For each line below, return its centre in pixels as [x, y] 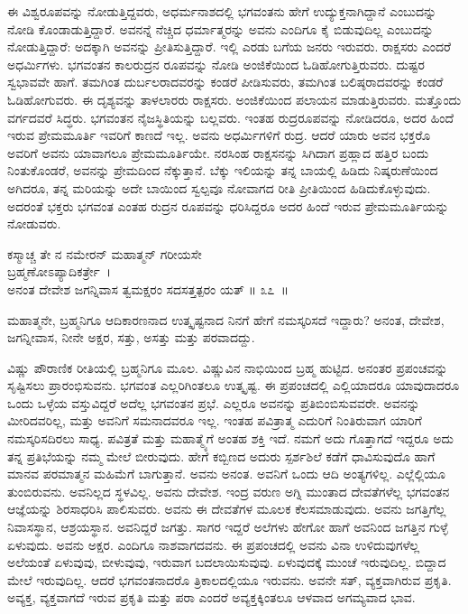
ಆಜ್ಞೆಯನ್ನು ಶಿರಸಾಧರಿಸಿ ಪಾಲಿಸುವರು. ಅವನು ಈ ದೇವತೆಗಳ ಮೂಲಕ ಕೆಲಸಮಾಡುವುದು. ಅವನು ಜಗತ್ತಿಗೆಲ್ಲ [227, 509]
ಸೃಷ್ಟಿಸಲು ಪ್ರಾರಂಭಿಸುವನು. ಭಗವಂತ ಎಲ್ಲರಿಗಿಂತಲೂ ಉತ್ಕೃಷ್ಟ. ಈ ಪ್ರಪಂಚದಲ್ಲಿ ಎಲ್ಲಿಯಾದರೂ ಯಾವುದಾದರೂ [234, 385]
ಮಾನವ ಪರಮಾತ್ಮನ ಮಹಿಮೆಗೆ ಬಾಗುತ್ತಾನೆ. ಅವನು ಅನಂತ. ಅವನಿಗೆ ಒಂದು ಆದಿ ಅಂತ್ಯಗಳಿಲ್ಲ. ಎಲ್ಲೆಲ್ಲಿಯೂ [226, 474]
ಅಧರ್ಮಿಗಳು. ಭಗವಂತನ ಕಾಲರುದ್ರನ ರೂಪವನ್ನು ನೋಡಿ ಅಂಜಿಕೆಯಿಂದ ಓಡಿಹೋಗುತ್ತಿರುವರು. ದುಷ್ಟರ [216, 64]
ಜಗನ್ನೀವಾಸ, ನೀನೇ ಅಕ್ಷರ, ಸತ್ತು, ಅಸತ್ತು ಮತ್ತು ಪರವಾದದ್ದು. [131, 337]
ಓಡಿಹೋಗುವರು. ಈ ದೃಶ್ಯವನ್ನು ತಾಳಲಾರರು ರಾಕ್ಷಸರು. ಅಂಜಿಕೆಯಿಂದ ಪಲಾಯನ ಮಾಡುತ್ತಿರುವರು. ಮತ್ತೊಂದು [234, 99]
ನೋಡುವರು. [34, 223]
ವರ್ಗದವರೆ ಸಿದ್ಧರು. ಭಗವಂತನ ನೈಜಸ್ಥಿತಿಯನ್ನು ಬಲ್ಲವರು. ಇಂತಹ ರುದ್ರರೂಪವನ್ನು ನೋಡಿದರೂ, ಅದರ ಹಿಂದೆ [231, 117]
